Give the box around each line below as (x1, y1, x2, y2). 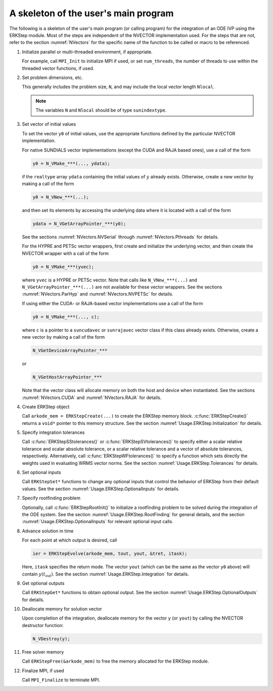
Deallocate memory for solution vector (22, 606, 102, 612)
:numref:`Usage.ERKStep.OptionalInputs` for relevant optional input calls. (22, 519, 174, 525)
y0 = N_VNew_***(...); (32, 194, 89, 200)
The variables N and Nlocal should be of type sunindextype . (35, 107, 167, 114)
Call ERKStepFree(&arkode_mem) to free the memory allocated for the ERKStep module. (22, 658, 209, 664)
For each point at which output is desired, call (22, 537, 117, 543)
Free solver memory (22, 649, 64, 655)
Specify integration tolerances (22, 429, 85, 435)
